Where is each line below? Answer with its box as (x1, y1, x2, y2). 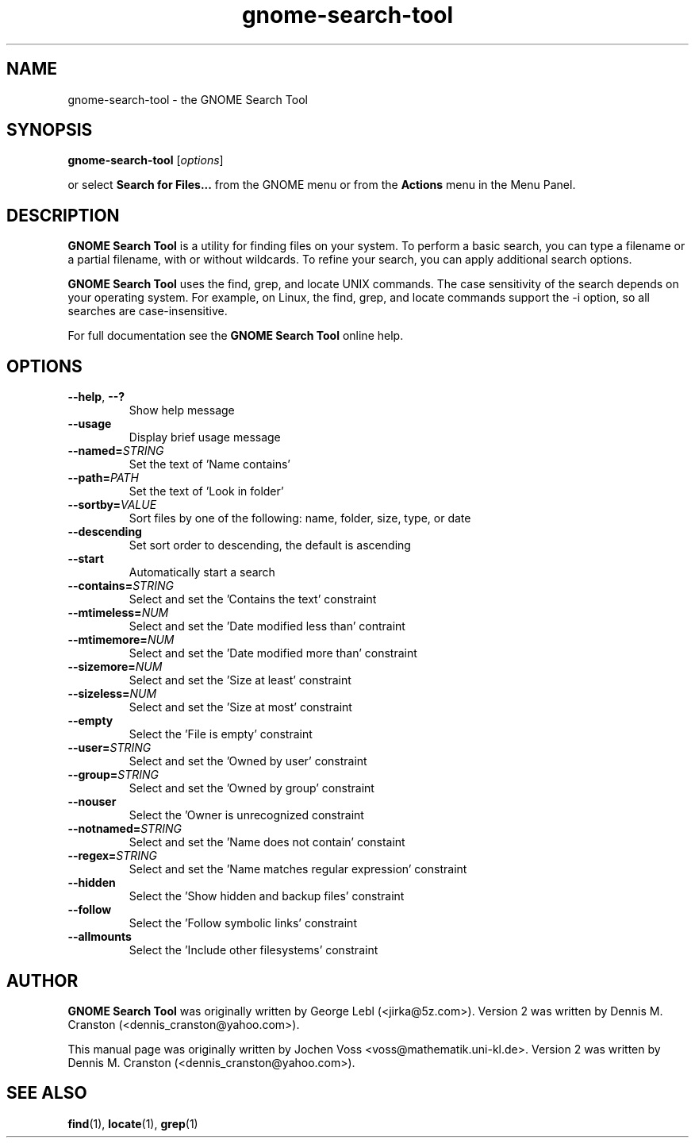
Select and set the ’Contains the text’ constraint (129, 592, 377, 607)
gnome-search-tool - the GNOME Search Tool (67, 92, 308, 106)
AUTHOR (6, 970, 79, 991)
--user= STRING (67, 741, 152, 755)
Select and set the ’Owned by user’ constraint (129, 754, 367, 768)
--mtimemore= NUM (67, 633, 175, 647)
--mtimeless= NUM (67, 606, 169, 620)
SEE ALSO (6, 1083, 87, 1104)
